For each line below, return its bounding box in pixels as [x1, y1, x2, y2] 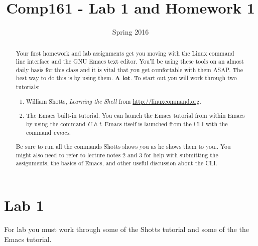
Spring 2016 [112, 27, 149, 37]
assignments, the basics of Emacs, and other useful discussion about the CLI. [16, 159, 217, 167]
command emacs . [26, 128, 71, 136]
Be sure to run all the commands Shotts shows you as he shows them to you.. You [16, 142, 231, 151]
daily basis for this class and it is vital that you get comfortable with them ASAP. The [16, 65, 243, 74]
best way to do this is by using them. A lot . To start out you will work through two [16, 74, 237, 83]
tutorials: [16, 83, 40, 91]
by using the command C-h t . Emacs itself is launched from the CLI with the [26, 119, 228, 128]
